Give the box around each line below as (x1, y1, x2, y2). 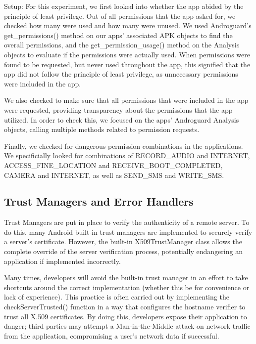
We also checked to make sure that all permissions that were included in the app (4, 95, 249, 105)
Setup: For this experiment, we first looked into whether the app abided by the (4, 1, 244, 11)
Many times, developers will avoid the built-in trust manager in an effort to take (4, 272, 248, 283)
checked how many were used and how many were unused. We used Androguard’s (4, 20, 252, 31)
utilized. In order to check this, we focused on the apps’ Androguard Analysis (4, 114, 239, 125)
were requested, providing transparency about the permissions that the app (4, 104, 233, 115)
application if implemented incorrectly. (4, 256, 121, 266)
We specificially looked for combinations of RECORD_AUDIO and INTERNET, (4, 150, 250, 161)
